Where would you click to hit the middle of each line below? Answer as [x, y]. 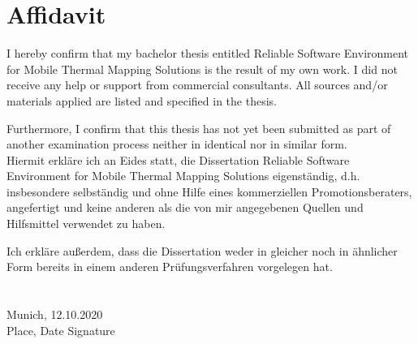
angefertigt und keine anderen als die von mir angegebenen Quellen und [185, 207]
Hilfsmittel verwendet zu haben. [86, 224]
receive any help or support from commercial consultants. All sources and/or [197, 85]
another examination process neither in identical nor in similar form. [177, 144]
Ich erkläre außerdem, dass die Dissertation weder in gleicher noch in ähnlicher [202, 250]
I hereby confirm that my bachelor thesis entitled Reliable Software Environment [208, 53]
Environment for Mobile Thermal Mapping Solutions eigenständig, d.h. [183, 176]
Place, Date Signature [61, 330]
